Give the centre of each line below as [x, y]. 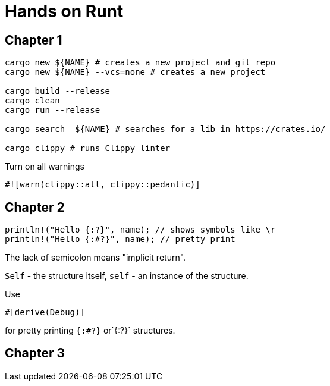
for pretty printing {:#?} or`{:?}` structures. [90, 331]
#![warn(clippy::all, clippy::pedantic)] [103, 185]
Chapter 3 [35, 353]
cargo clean [32, 101]
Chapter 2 [35, 207]
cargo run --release [53, 110]
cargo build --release [58, 91]
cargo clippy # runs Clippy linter [88, 148]
